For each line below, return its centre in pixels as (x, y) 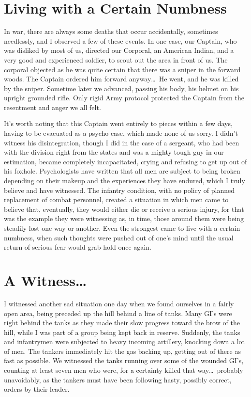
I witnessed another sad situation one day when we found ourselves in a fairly (119, 303)
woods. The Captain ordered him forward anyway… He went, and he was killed (121, 79)
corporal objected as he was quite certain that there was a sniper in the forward (122, 69)
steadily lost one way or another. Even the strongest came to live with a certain (122, 228)
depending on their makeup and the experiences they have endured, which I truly (125, 181)
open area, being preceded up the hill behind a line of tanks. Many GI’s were (118, 313)
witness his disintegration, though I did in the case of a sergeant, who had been (122, 142)
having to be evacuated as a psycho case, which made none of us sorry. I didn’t (121, 133)
